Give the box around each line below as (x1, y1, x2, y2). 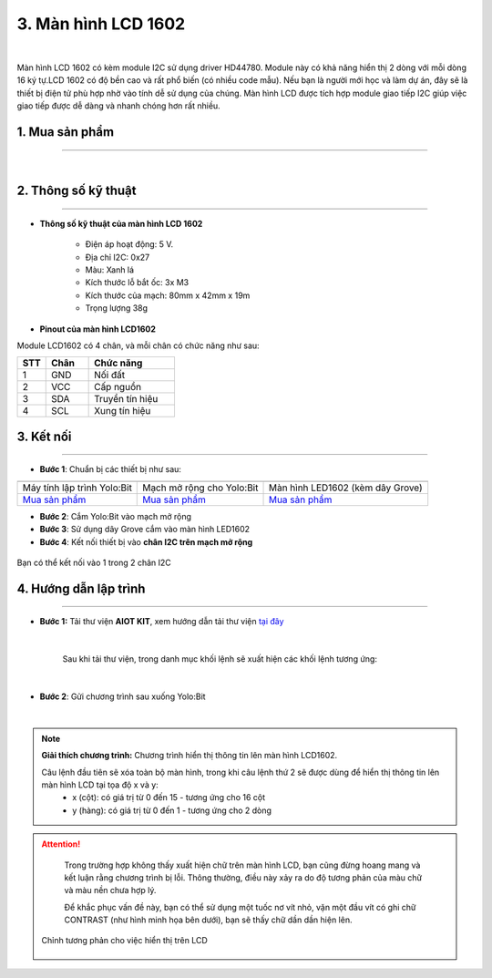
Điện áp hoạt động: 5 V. (85, 239, 173, 250)
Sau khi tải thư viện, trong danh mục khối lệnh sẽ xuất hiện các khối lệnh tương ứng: (62, 654, 378, 664)
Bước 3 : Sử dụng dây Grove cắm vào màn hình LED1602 (39, 524, 251, 535)
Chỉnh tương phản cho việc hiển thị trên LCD (41, 935, 209, 946)
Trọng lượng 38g (85, 303, 149, 314)
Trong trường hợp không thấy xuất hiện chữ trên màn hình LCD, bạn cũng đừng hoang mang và (64, 860, 421, 870)
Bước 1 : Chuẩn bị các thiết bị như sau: (39, 464, 182, 475)
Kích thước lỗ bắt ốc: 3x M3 (85, 277, 190, 288)
